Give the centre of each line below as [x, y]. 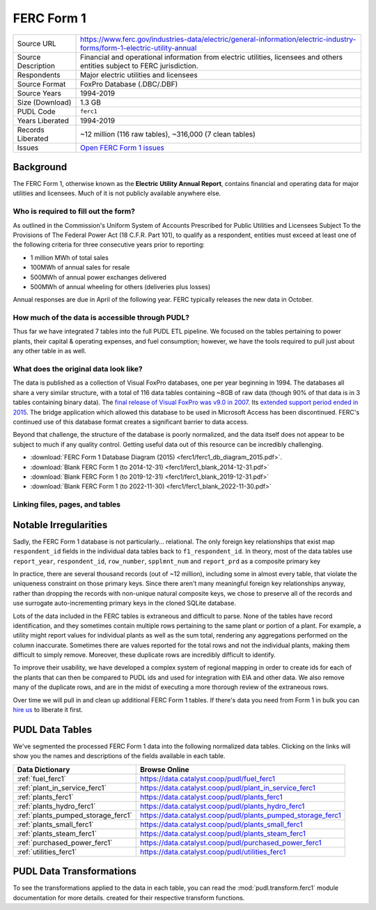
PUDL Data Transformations [75, 871]
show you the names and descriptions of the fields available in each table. [119, 756]
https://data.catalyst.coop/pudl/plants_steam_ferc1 [223, 833]
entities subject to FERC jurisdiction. [139, 65]
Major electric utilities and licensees [139, 75]
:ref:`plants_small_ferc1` [55, 824]
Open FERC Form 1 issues [123, 148]
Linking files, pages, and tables [67, 504]
